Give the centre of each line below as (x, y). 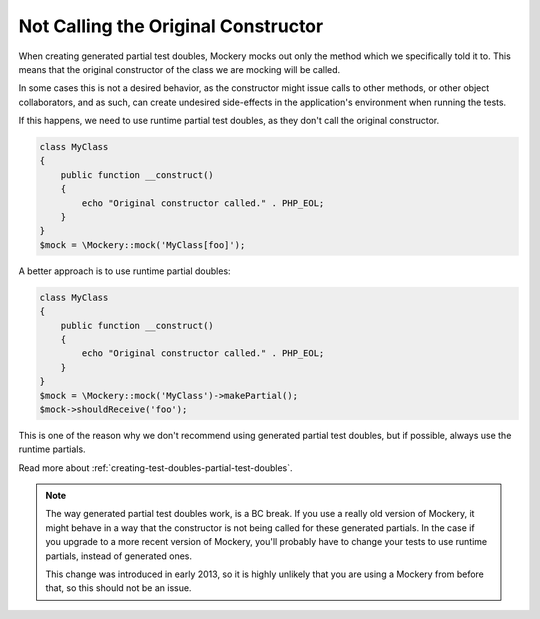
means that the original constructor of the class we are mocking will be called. (179, 69)
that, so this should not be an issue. (118, 588)
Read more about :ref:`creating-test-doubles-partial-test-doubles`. (156, 467)
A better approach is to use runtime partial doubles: (124, 271)
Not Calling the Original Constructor (171, 26)
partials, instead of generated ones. (119, 556)
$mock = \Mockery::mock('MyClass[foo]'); (142, 244)
